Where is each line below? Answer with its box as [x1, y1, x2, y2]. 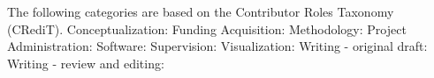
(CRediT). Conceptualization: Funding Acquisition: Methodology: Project [7, 19, 407, 38]
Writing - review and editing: [7, 53, 164, 72]
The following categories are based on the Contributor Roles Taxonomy [7, 3, 394, 20]
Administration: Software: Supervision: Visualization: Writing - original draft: [7, 37, 428, 55]
